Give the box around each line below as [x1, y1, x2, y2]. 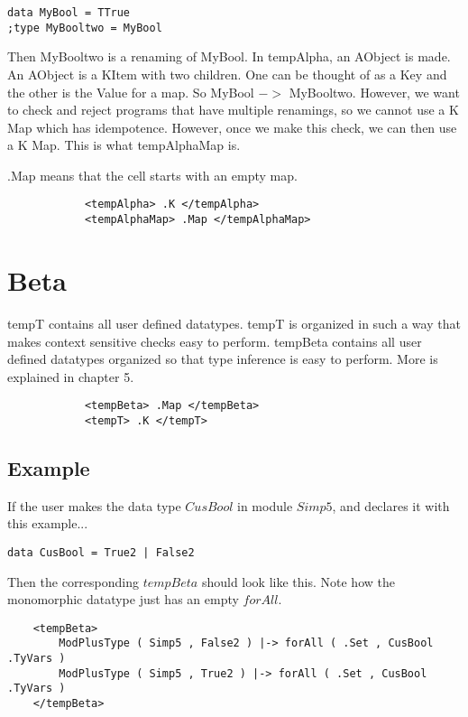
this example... [7, 514, 88, 533]
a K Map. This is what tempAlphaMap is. [7, 135, 241, 154]
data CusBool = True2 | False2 [7, 545, 195, 559]
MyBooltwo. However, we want [289, 82, 460, 101]
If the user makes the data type [7, 496, 181, 515]
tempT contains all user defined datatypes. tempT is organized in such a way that [7, 313, 461, 332]
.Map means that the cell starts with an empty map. [7, 165, 298, 184]
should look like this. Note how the [201, 572, 395, 591]
